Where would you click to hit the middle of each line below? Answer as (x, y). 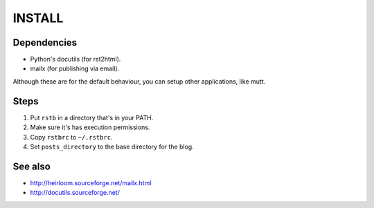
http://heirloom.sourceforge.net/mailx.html (91, 182)
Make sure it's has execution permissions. (90, 127)
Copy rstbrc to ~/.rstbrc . (71, 137)
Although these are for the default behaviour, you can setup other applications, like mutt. (139, 81)
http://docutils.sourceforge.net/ (75, 193)
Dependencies (45, 42)
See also (32, 166)
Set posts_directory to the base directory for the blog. (112, 146)
